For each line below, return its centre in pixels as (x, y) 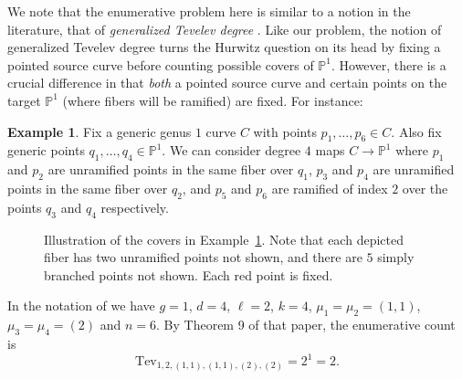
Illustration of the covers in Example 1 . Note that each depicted (224, 239)
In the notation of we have (81, 305)
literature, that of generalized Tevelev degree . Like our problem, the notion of (225, 29)
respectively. (135, 207)
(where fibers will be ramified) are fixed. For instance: (213, 100)
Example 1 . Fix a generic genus (100, 131)
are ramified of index (330, 188)
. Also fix (416, 131)
